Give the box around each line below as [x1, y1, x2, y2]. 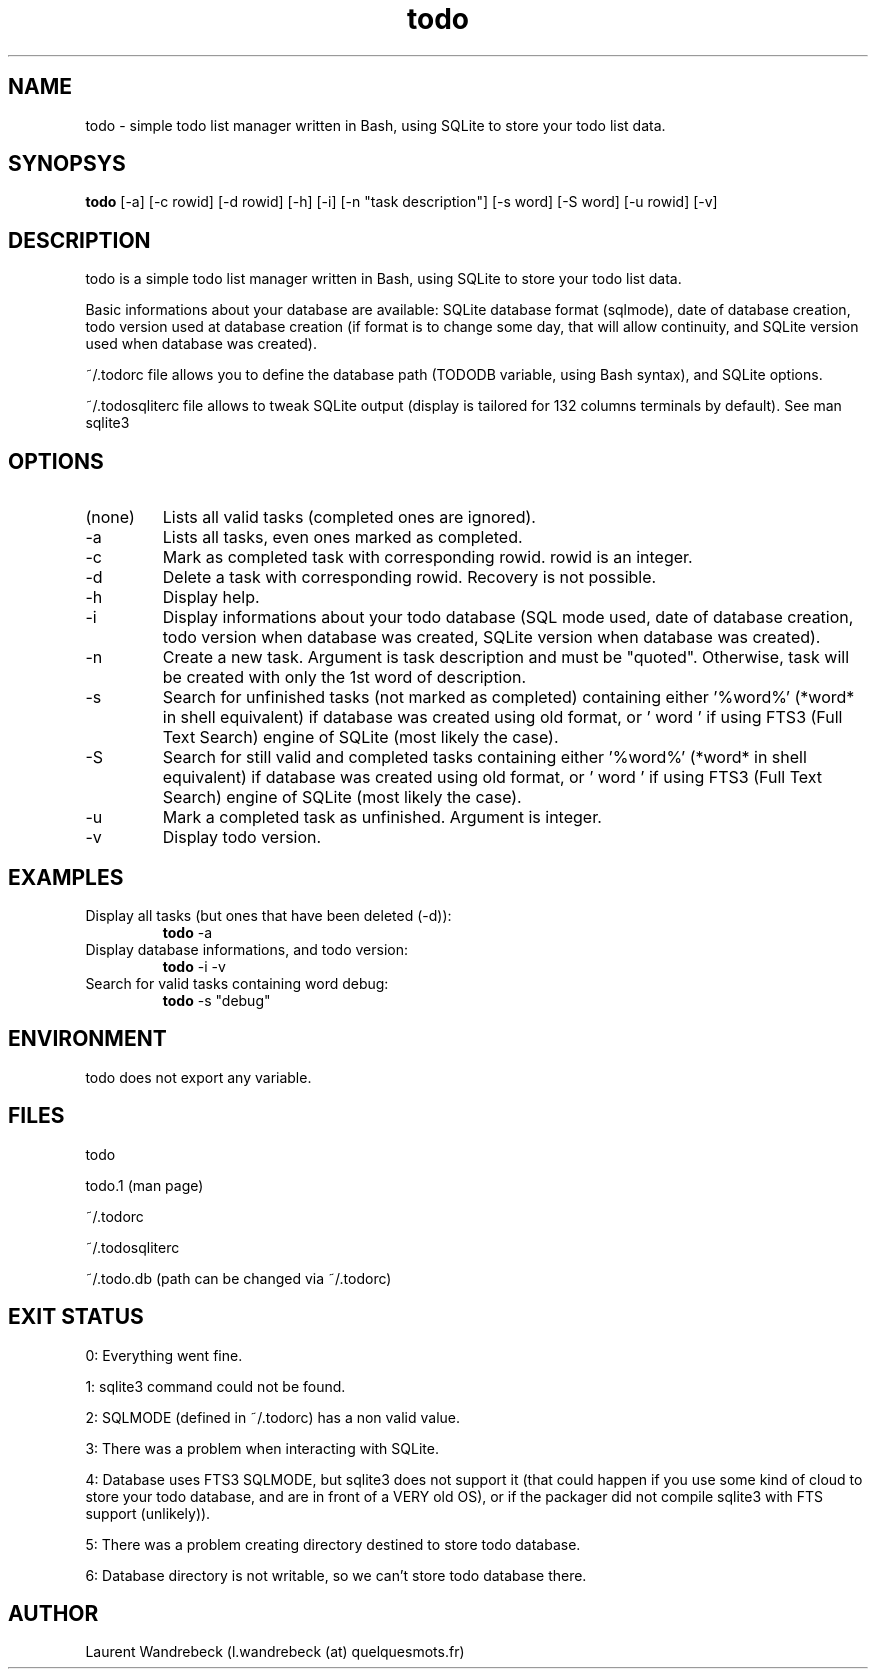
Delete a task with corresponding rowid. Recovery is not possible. [162, 567, 657, 588]
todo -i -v [162, 957, 226, 975]
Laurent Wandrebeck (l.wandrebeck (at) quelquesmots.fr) [85, 1643, 465, 1661]
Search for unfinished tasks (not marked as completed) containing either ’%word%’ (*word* [162, 687, 855, 708]
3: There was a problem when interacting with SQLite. [85, 1439, 439, 1457]
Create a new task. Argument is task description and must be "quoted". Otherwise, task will [162, 647, 850, 668]
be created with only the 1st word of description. [162, 667, 527, 688]
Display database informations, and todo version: [85, 940, 409, 958]
